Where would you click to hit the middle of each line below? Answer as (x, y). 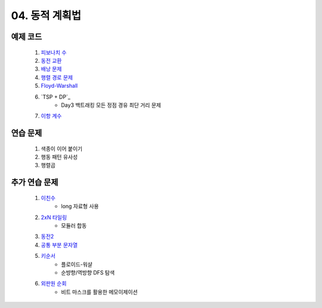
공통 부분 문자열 (59, 245)
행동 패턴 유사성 (59, 157)
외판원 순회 (54, 284)
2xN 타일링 (54, 217)
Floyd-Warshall (59, 86)
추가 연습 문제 (35, 182)
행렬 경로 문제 (57, 77)
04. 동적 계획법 (46, 16)
